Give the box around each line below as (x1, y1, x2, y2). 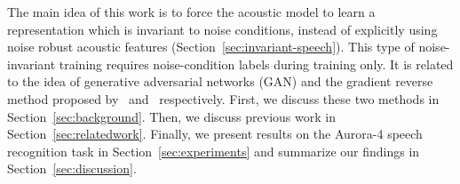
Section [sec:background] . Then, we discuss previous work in (7, 107, 336, 125)
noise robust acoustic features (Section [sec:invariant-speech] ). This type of (7, 37, 415, 56)
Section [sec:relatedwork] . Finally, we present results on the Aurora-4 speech (7, 124, 423, 143)
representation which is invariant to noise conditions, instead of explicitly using (7, 20, 438, 38)
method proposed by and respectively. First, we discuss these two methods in (7, 89, 440, 108)
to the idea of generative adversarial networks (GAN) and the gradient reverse (7, 72, 433, 91)
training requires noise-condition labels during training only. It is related (59, 54, 454, 73)
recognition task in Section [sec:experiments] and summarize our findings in (7, 141, 420, 160)
